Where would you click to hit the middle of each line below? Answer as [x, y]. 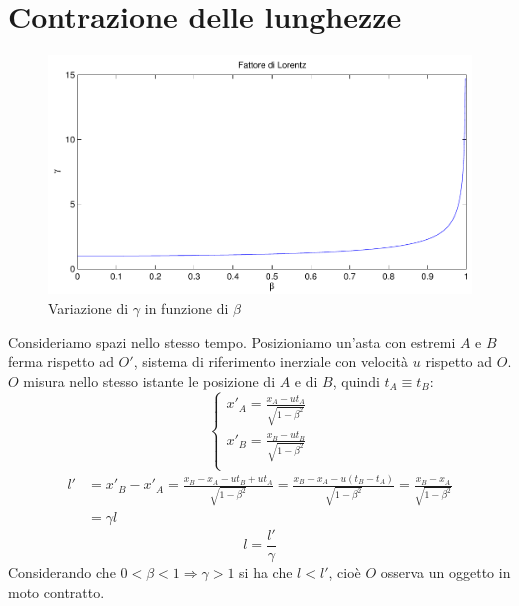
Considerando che [62, 572]
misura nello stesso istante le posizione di [149, 380]
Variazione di [88, 308]
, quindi [356, 380]
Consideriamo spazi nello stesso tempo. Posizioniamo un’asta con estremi [232, 341]
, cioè [344, 572]
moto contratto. [56, 591]
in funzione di [186, 308]
